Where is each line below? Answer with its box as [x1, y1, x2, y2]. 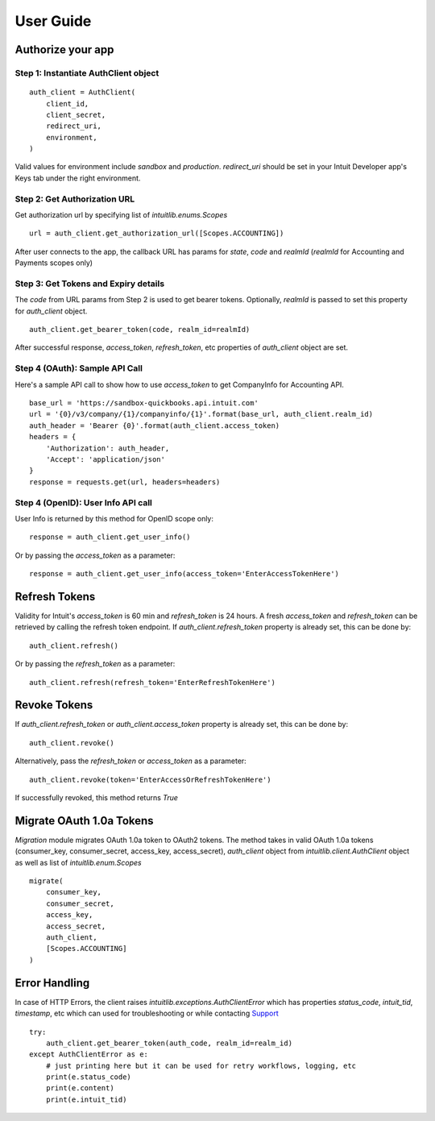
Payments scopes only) [14, 258, 93, 268]
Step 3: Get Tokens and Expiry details [14, 278, 165, 289]
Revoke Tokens [14, 698, 93, 712]
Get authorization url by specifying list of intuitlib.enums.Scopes [14, 210, 228, 219]
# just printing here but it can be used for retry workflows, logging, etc [45, 1061, 357, 1070]
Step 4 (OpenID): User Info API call [14, 496, 153, 508]
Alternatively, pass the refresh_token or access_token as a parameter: [14, 756, 247, 766]
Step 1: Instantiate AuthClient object [14, 67, 159, 78]
